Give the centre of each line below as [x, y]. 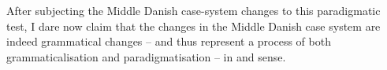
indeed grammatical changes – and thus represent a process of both [169, 41]
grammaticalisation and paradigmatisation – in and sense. [146, 56]
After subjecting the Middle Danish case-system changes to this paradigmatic [193, 10]
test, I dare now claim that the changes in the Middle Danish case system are [193, 26]
